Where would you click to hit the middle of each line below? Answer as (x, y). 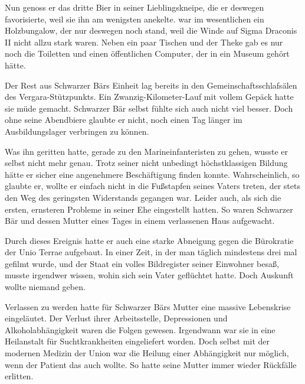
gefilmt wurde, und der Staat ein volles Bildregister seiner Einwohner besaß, (142, 263)
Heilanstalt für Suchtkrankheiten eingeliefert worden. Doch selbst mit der (137, 341)
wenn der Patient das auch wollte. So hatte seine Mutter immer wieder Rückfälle (151, 364)
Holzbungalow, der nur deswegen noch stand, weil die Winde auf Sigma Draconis (151, 30)
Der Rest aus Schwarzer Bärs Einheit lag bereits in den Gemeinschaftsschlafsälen (151, 85)
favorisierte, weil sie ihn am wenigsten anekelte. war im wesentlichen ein (135, 19)
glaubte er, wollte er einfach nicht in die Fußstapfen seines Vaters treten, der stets (152, 186)
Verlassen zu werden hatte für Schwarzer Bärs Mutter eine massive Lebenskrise (148, 306)
